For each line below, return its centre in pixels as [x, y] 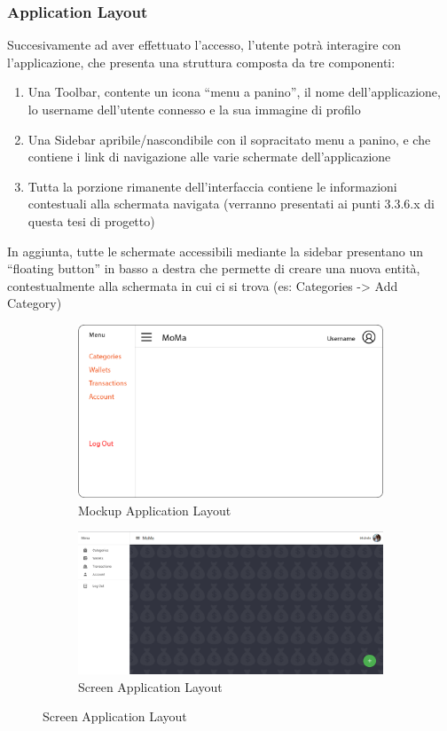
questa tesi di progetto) [91, 220]
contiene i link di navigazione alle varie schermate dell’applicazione [209, 157]
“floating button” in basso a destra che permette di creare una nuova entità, [214, 268]
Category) [35, 303]
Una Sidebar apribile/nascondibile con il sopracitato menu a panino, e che [229, 139]
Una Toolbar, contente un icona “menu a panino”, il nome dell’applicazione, [234, 92]
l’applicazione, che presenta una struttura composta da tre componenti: [201, 62]
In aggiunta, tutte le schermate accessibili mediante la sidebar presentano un [216, 251]
